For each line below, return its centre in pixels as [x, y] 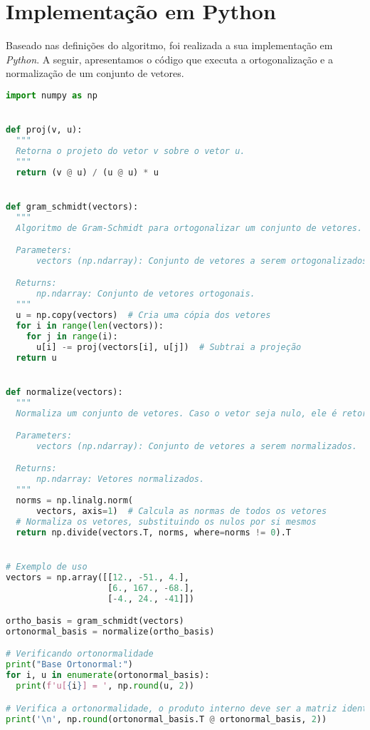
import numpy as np [52, 95]
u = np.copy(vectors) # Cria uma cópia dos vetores [143, 315]
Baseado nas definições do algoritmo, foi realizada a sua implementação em [169, 45]
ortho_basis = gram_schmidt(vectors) [95, 621]
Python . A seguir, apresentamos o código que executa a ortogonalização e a [169, 59]
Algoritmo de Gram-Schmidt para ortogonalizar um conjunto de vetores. [189, 228]
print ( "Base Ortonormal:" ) [69, 665]
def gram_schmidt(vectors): [72, 206]
